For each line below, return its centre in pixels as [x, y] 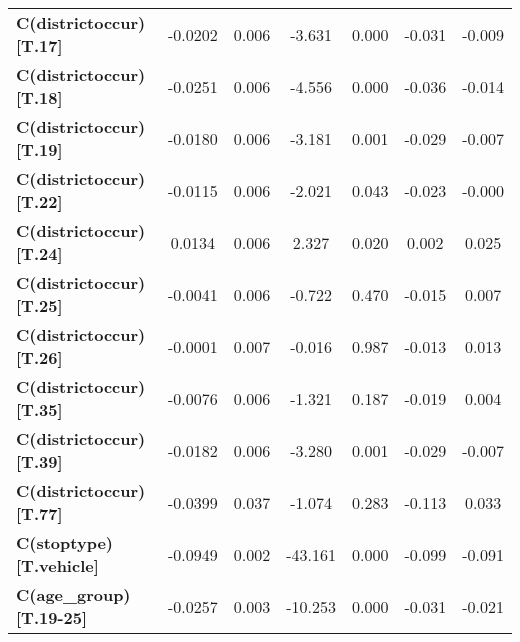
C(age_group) [73, 594]
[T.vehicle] [57, 565]
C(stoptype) [64, 542]
